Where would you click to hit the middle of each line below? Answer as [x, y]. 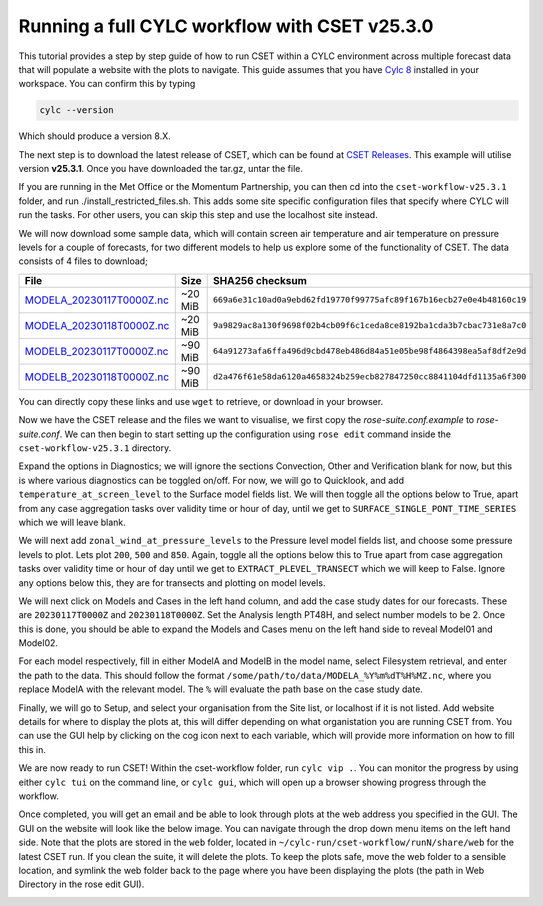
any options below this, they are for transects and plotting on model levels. [172, 582]
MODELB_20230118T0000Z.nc [97, 377]
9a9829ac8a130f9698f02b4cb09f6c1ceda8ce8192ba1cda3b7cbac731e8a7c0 [370, 325]
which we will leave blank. [72, 522]
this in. [32, 749]
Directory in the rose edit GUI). [81, 884]
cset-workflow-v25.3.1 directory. [95, 447]
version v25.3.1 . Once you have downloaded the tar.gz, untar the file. [161, 169]
